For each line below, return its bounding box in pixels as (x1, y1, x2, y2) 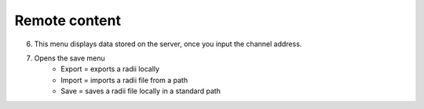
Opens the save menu (34, 53, 105, 63)
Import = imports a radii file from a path (60, 75, 188, 85)
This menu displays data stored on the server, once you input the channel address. (34, 39, 302, 49)
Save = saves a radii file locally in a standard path (60, 86, 221, 96)
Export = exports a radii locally (60, 64, 160, 74)
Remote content (14, 12, 122, 29)
